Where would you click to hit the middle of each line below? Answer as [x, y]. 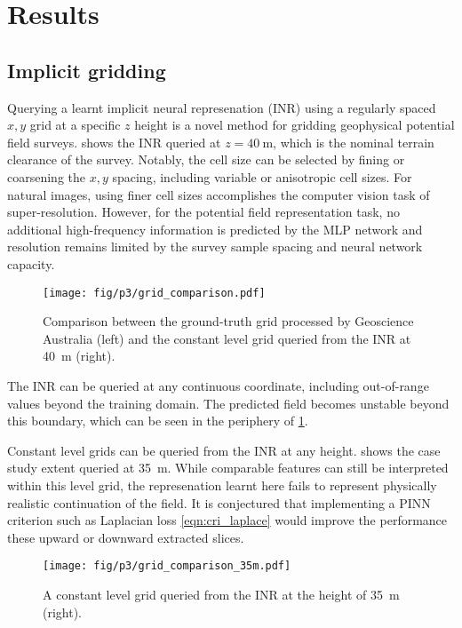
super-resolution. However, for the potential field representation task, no [203, 212]
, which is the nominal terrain [354, 142]
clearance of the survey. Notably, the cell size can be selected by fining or [206, 159]
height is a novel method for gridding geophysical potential [295, 125]
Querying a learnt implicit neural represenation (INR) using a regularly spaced [222, 107]
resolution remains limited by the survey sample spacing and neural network [215, 246]
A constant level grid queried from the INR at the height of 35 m [221, 594]
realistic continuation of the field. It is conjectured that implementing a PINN [219, 502]
